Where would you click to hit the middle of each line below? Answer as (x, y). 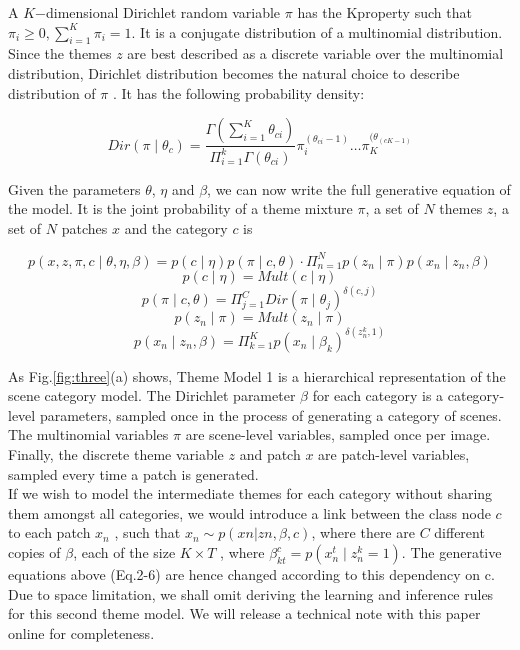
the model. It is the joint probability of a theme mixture (180, 208)
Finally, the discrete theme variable (116, 454)
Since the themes (60, 53)
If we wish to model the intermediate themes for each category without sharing (250, 493)
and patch (270, 454)
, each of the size (124, 552)
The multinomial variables (88, 434)
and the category (176, 227)
